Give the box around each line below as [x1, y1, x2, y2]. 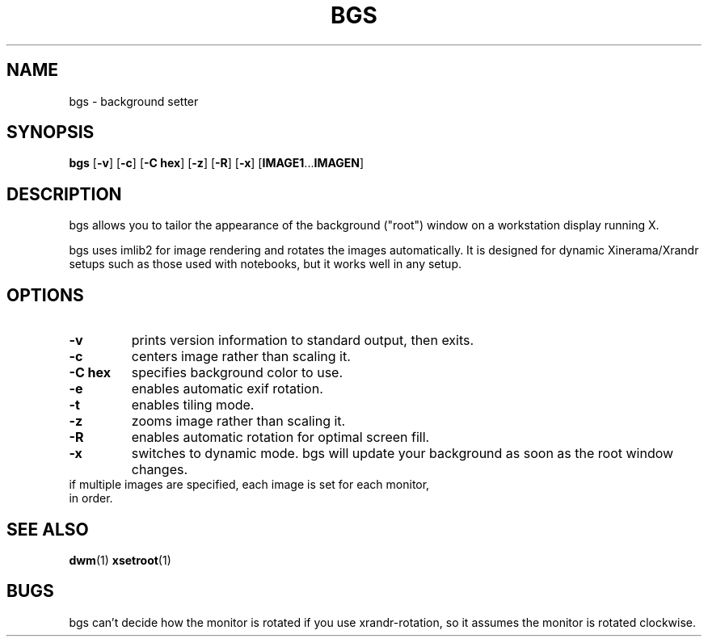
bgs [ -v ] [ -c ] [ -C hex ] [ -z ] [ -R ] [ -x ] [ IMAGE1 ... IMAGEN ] [69, 156, 365, 170]
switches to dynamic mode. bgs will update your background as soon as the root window [131, 445, 674, 462]
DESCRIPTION [6, 183, 122, 204]
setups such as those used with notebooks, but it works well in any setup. [69, 257, 461, 271]
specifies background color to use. [131, 364, 343, 381]
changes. [131, 461, 188, 478]
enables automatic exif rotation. [131, 380, 323, 397]
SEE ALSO [6, 519, 89, 540]
